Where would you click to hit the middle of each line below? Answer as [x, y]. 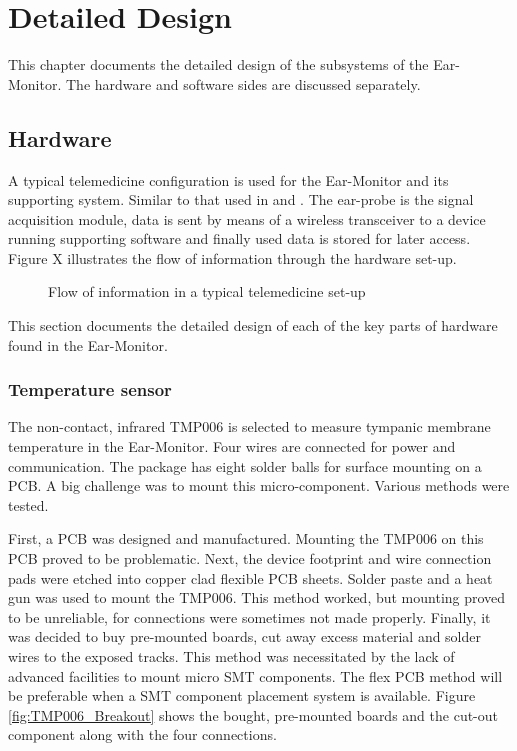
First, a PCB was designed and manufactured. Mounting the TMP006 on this [246, 538]
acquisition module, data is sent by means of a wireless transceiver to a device [247, 218]
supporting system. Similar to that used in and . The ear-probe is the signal [241, 199]
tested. [28, 504]
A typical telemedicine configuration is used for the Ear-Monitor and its [228, 179]
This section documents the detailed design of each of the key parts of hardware [253, 325]
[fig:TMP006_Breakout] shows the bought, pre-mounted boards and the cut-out [253, 714]
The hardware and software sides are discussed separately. [243, 83]
